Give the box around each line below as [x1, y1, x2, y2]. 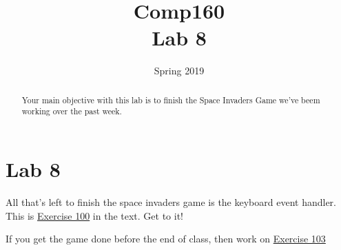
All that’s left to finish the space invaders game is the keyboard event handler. [6, 194, 336, 209]
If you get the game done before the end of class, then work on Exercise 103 [6, 231, 326, 246]
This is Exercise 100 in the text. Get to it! [6, 208, 184, 222]
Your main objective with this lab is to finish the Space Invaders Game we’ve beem [21, 94, 320, 105]
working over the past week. [21, 105, 122, 117]
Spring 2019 [154, 63, 205, 78]
